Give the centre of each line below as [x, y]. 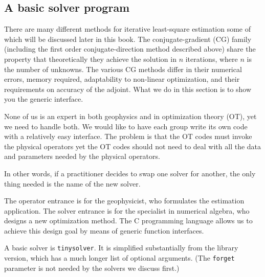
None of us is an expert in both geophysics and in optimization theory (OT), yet [130, 116]
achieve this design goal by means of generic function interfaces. [104, 230]
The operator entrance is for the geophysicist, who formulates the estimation [124, 201]
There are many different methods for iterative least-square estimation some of [128, 29]
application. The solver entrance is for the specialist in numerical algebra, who [127, 210]
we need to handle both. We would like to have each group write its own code [126, 126]
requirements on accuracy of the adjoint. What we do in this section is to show [128, 89]
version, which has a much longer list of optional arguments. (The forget [119, 258]
